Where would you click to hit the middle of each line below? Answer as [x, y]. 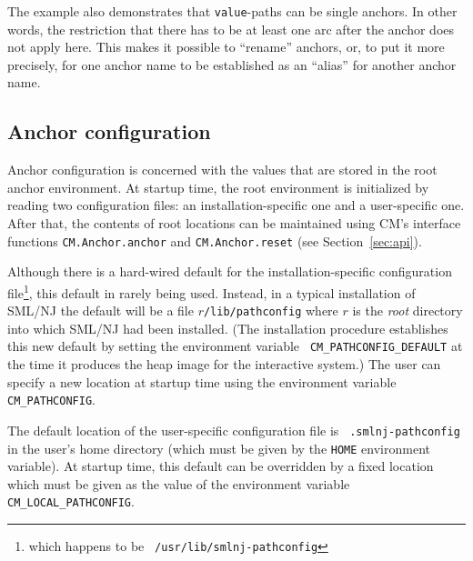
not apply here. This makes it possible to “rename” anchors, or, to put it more [226, 47]
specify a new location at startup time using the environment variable [202, 381]
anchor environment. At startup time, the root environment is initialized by [218, 187]
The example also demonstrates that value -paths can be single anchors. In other [232, 11]
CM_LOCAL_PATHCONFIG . [71, 501]
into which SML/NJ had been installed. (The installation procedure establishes [228, 328]
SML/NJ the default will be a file [101, 311]
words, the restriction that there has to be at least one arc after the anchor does [231, 29]
